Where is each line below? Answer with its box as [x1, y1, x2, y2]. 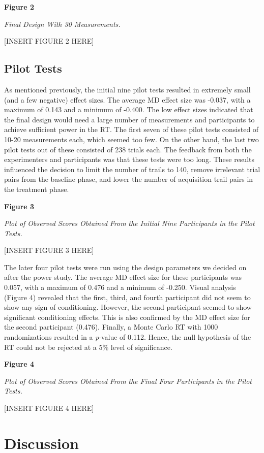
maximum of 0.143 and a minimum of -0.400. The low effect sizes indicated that [4, 104, 253, 115]
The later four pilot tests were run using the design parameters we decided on [4, 262, 247, 272]
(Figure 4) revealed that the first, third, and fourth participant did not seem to [4, 292, 251, 302]
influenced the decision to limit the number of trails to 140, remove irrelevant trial [4, 164, 260, 174]
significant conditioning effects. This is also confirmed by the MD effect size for [4, 311, 250, 322]
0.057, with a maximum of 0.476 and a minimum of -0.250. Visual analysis [4, 282, 236, 293]
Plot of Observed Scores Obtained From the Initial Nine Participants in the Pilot [4, 218, 255, 229]
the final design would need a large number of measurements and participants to [4, 114, 255, 124]
